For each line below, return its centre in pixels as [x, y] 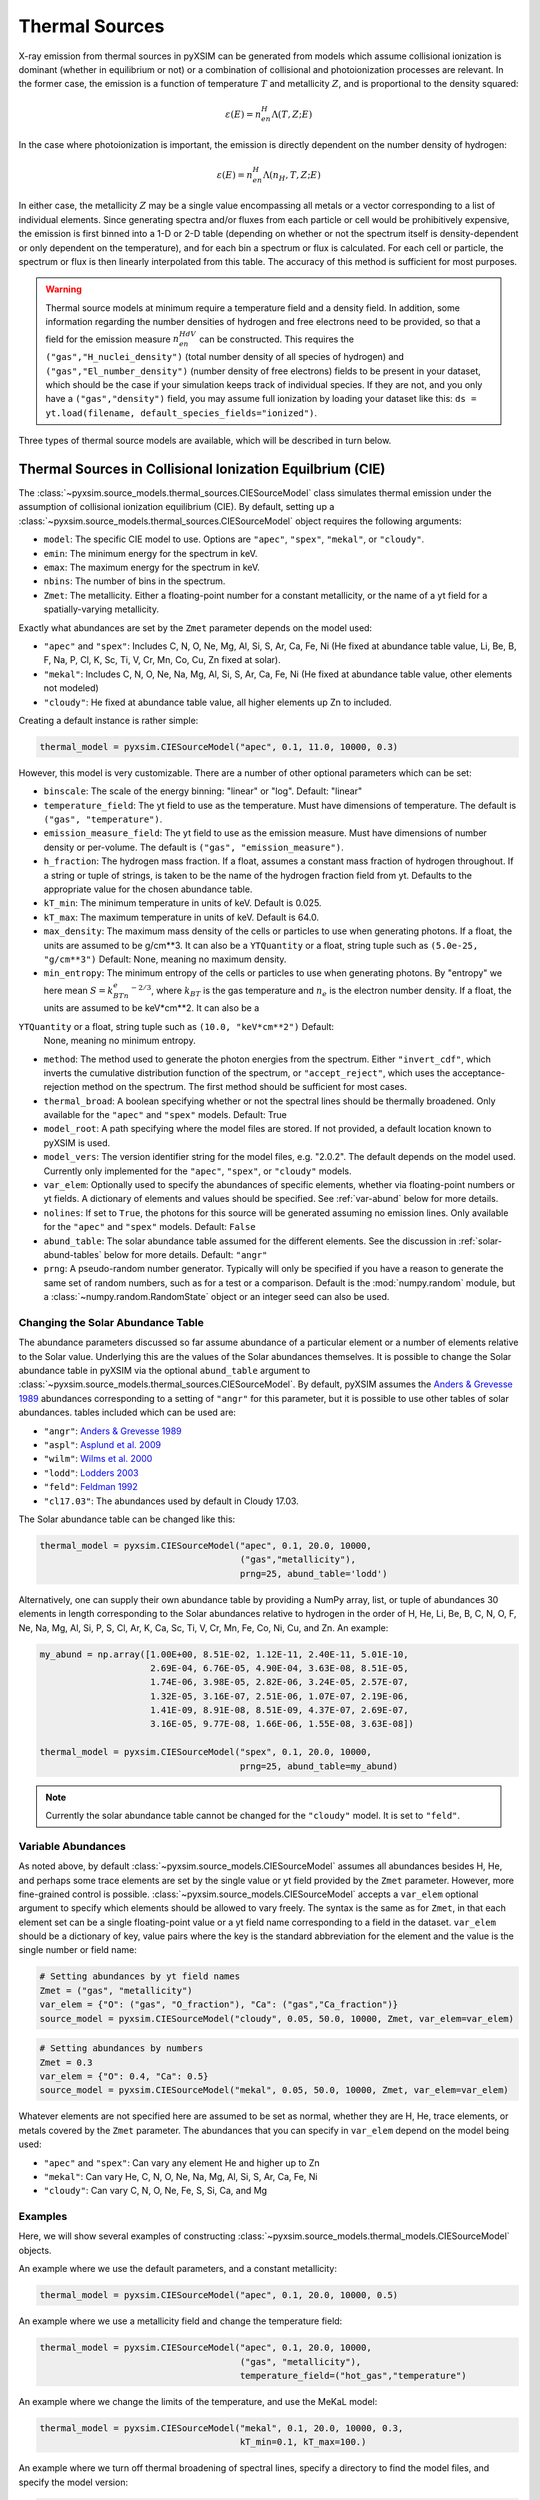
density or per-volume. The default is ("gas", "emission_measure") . [193, 847]
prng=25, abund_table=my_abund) [319, 1766]
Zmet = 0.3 [66, 2062]
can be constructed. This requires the [276, 339]
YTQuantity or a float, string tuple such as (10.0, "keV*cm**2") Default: [176, 1026]
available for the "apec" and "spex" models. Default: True [165, 1115]
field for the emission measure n [112, 339]
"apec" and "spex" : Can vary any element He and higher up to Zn [181, 2162]
